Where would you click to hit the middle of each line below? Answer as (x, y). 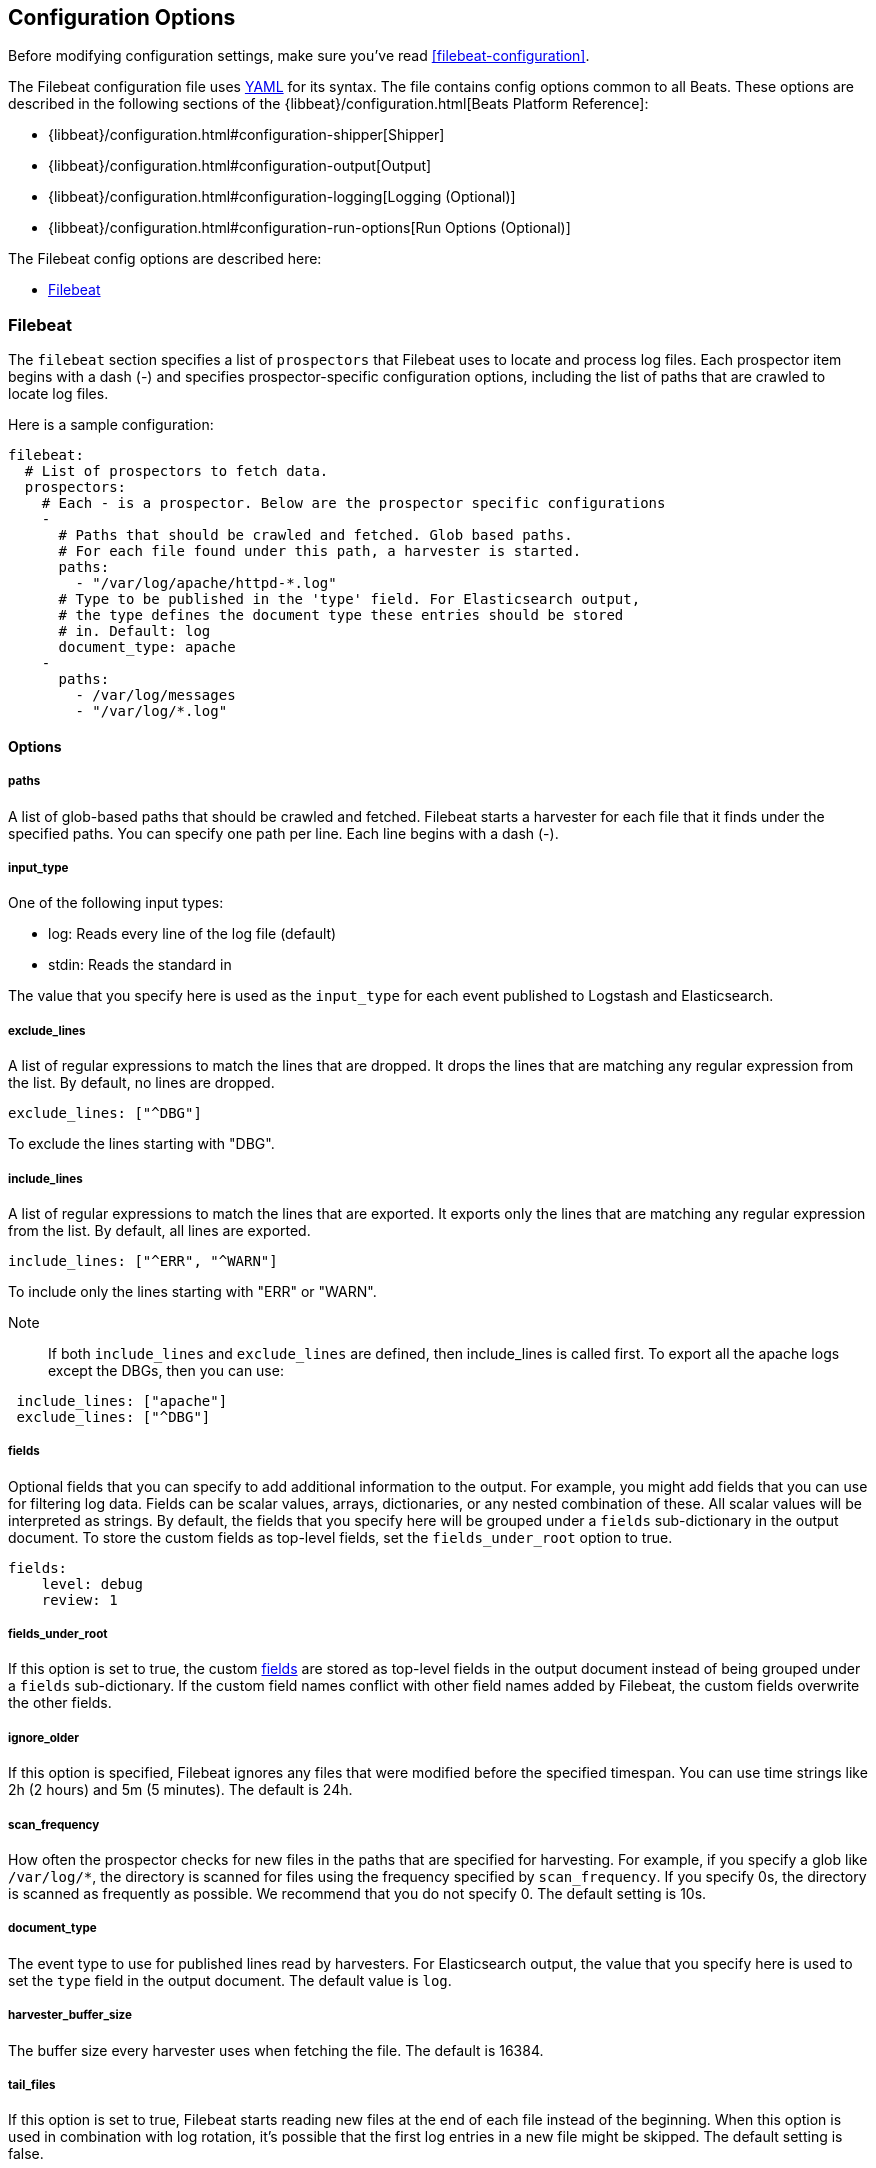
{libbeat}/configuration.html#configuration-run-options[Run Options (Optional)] (309, 228)
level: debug (92, 1583)
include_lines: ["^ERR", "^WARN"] (143, 1260)
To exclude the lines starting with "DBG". (141, 1144)
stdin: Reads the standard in (140, 965)
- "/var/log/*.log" (151, 711)
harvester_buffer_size (70, 2015)
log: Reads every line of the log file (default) (192, 934)
